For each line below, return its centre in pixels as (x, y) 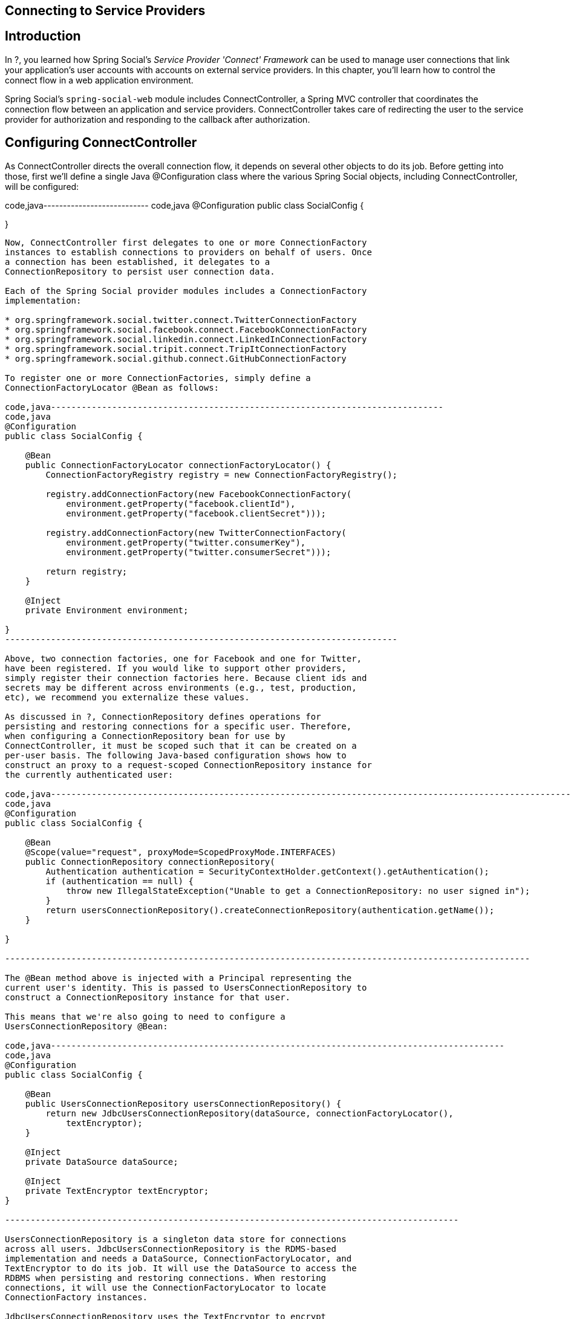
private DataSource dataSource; (102, 1161)
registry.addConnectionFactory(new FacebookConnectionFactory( (199, 494)
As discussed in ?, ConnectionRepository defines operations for (163, 716)
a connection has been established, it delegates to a (138, 262)
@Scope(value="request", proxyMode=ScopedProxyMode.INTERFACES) (181, 852)
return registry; (86, 571)
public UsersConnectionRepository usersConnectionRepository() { (183, 1103)
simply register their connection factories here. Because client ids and (186, 678)
